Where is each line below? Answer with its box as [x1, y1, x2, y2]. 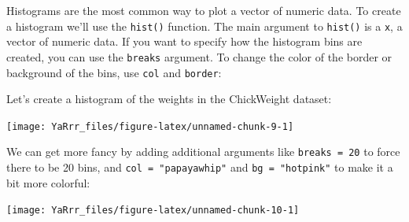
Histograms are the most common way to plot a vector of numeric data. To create [6, 2, 401, 18]
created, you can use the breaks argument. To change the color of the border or [6, 48, 392, 65]
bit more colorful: [6, 174, 90, 191]
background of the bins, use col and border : [6, 64, 222, 80]
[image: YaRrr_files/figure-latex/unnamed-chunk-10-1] [6, 205, 300, 216]
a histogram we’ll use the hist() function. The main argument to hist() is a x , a [6, 17, 403, 34]
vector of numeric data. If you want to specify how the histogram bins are [6, 33, 363, 50]
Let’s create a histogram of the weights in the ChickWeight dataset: [6, 91, 332, 107]
